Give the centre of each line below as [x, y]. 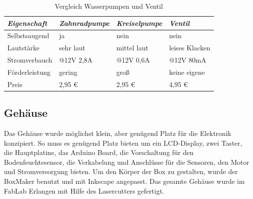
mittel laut [132, 48]
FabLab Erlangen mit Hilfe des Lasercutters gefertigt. [84, 190]
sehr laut [72, 48]
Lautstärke [23, 48]
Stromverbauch [30, 60]
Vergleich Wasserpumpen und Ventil [109, 6]
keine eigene [187, 72]
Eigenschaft [27, 23]
